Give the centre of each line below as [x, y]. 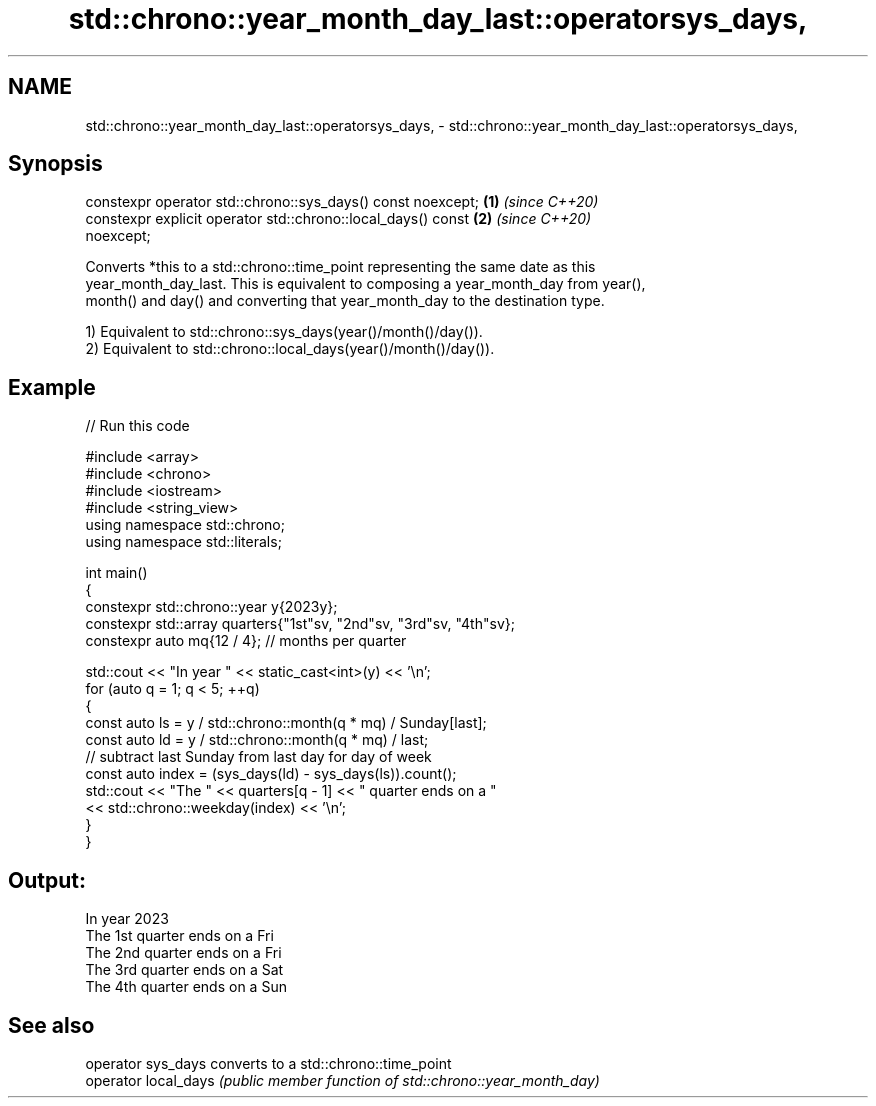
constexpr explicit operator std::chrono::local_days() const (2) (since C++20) [338, 219]
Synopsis [55, 164]
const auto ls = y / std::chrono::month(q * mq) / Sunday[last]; [286, 723]
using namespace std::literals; [183, 542]
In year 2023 [127, 919]
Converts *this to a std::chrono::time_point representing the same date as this [340, 267]
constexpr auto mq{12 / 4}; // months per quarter [246, 641]
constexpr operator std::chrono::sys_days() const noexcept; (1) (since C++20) [342, 202]
